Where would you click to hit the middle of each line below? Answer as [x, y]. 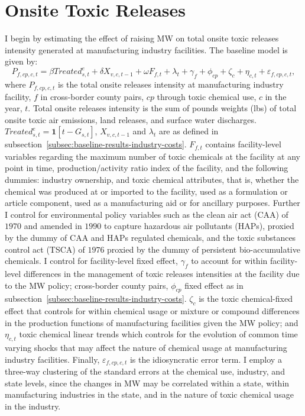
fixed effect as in [214, 285]
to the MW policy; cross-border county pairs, [87, 285]
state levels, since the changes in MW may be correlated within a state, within [147, 383]
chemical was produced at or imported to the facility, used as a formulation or [146, 191]
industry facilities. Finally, [52, 359]
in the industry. [33, 406]
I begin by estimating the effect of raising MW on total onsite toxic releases [142, 38]
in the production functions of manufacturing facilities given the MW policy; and [152, 322]
